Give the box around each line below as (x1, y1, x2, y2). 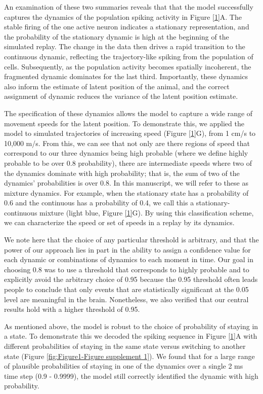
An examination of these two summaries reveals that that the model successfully (4, 2, 253, 12)
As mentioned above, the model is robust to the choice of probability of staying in (4, 320, 258, 331)
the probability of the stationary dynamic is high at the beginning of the (4, 31, 229, 42)
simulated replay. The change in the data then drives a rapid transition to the (4, 41, 245, 52)
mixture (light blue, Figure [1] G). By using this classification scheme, (39, 207, 254, 218)
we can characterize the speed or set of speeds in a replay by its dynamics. (4, 217, 235, 228)
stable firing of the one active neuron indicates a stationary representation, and (4, 21, 249, 32)
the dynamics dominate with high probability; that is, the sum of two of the (4, 167, 240, 178)
